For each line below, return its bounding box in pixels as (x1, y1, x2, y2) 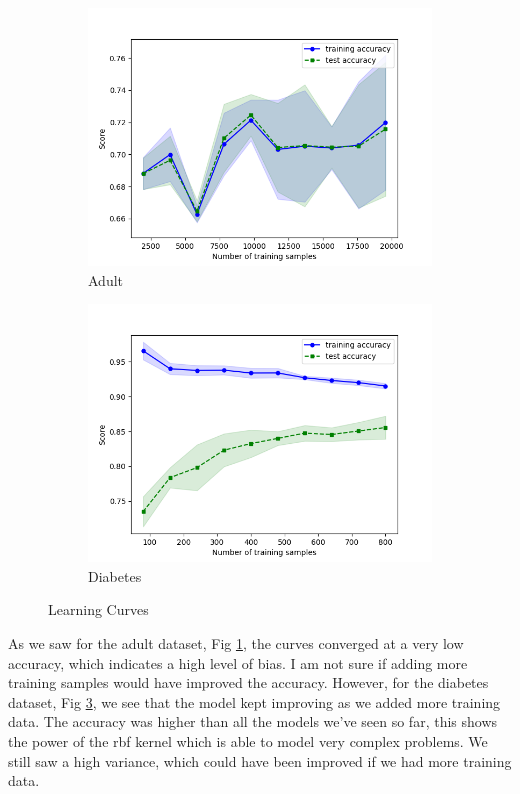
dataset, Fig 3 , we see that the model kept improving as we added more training (8, 691, 501, 712)
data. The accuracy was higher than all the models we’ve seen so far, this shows (8, 711, 498, 732)
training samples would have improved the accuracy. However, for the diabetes (8, 672, 489, 693)
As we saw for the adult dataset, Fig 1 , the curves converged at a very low (8, 632, 464, 653)
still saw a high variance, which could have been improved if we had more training (8, 750, 512, 771)
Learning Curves (48, 599, 149, 620)
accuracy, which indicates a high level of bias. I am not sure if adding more (8, 652, 468, 673)
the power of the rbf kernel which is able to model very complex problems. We (8, 730, 488, 751)
